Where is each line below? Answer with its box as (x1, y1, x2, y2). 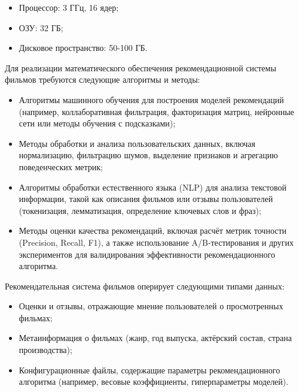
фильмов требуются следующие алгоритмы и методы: (5, 73, 200, 86)
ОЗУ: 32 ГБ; (19, 21, 63, 34)
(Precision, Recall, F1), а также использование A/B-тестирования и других (19, 236, 294, 248)
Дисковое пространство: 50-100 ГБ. (19, 41, 148, 54)
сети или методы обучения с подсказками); (19, 117, 176, 129)
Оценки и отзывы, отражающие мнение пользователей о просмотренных (19, 300, 283, 312)
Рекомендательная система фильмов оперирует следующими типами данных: (5, 279, 285, 292)
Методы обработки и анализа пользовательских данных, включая (19, 137, 256, 149)
